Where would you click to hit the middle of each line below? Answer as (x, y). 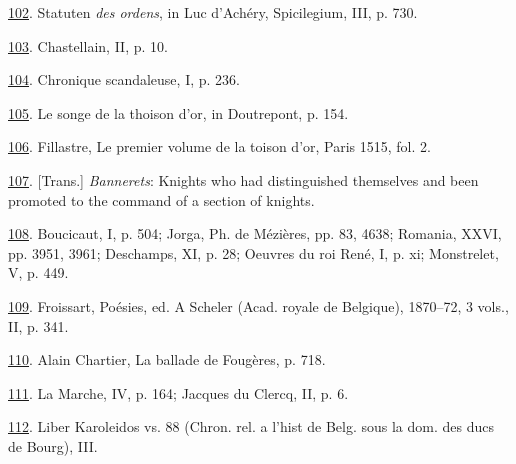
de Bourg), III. (53, 445)
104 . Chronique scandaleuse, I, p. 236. (124, 79)
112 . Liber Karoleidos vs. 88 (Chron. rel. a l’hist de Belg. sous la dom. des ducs (251, 426)
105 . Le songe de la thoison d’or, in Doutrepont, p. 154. (178, 112)
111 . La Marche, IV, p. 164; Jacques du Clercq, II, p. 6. (178, 392)
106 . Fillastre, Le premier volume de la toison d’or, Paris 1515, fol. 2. (219, 146)
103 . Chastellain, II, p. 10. (88, 45)
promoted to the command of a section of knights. (161, 199)
